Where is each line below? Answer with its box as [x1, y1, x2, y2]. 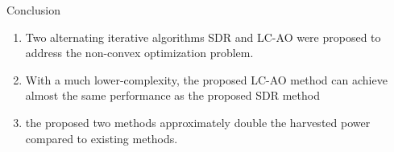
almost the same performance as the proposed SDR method [25, 87, 320, 104]
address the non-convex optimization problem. [25, 44, 254, 61]
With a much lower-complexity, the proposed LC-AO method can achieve [25, 71, 388, 88]
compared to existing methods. [25, 129, 178, 146]
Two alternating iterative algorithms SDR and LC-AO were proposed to [25, 28, 381, 45]
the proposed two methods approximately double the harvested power [25, 113, 371, 130]
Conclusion [6, 2, 60, 18]
